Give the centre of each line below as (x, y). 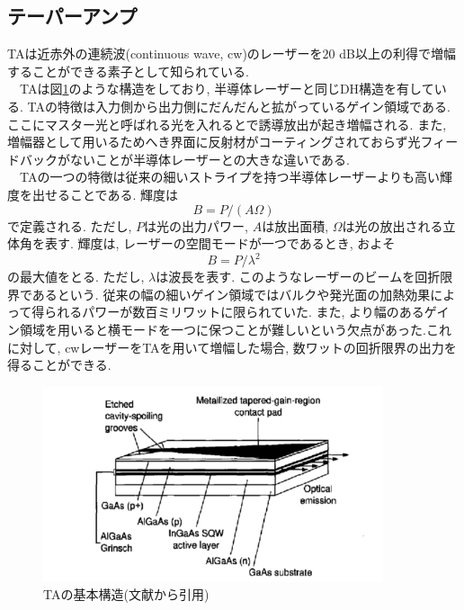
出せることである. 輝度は (105, 194)
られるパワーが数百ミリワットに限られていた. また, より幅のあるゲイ (247, 312)
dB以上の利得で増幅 (397, 54)
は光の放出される (393, 225)
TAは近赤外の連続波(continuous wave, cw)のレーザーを (165, 54)
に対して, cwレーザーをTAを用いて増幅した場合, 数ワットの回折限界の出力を (232, 347)
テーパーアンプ (72, 16)
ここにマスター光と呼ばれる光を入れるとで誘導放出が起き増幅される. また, (227, 124)
